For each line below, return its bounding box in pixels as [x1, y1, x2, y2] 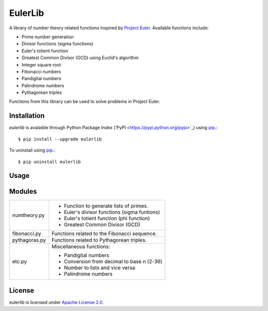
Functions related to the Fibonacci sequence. [51, 230, 157, 237]
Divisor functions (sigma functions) [21, 41, 94, 47]
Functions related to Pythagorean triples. [51, 236, 147, 243]
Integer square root [21, 62, 62, 68]
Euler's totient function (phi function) [64, 215, 150, 222]
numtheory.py [12, 212, 45, 219]
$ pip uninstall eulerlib [18, 159, 81, 164]
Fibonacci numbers [21, 69, 62, 75]
